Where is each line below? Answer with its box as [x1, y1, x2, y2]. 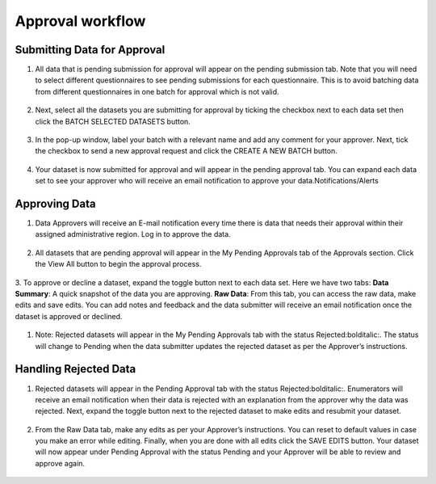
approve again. [35, 458, 85, 468]
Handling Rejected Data [15, 362, 136, 376]
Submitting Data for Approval [15, 43, 166, 57]
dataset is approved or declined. [15, 311, 123, 321]
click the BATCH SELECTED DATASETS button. [35, 116, 191, 126]
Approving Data [15, 197, 96, 210]
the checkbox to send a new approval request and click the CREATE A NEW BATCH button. [35, 146, 338, 156]
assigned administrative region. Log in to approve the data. [35, 229, 231, 239]
